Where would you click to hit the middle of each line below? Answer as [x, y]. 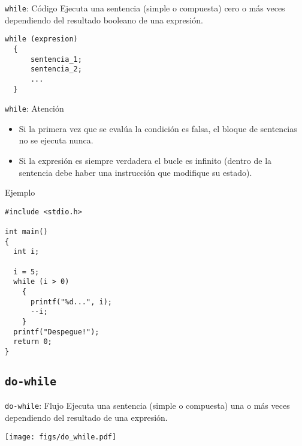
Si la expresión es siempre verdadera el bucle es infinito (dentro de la [145, 161]
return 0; [33, 342]
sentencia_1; [56, 59]
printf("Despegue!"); [56, 332]
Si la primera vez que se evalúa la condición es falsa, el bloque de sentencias [158, 128]
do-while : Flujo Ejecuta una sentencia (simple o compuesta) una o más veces [147, 405]
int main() [26, 232]
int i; [26, 252]
